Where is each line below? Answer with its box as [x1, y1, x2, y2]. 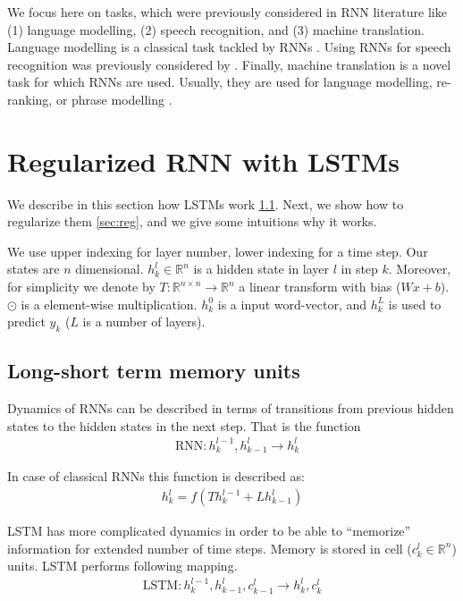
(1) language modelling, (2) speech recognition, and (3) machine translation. [7, 20, 425, 38]
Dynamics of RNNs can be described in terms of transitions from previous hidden [7, 399, 454, 418]
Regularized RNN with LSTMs [7, 142, 400, 179]
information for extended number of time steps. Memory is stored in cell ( [7, 538, 412, 557]
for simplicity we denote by [7, 277, 156, 296]
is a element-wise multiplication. [21, 294, 198, 313]
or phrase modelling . [55, 89, 173, 108]
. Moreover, [388, 259, 451, 278]
